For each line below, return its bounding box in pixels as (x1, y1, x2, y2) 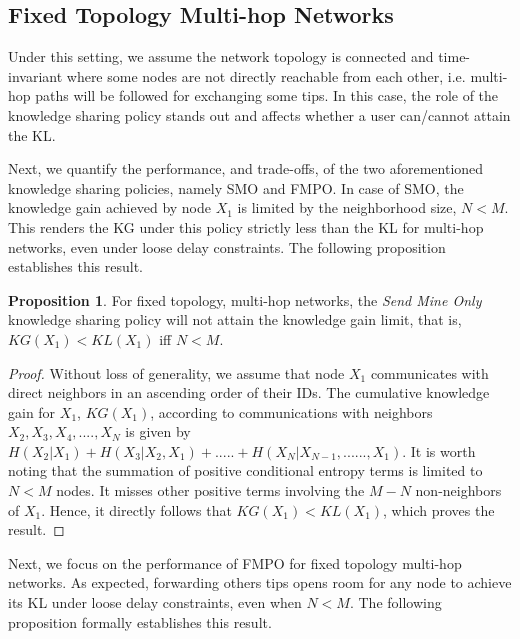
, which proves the (383, 499, 495, 520)
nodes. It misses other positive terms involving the (56, 480, 365, 501)
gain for (8, 401, 56, 422)
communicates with (370, 362, 489, 383)
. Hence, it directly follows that (41, 499, 232, 520)
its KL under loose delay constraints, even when (8, 592, 302, 613)
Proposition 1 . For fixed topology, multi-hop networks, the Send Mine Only (8, 289, 482, 310)
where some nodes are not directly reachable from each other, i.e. (66, 65, 466, 86)
